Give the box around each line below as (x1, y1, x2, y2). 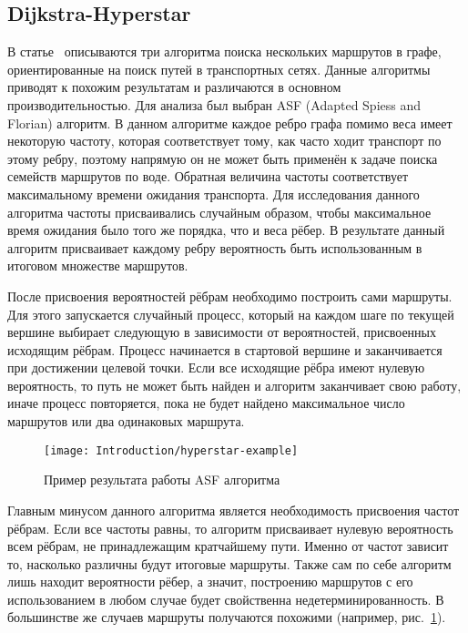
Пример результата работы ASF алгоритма (44, 470, 280, 489)
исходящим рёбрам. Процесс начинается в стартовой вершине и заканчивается (7, 340, 443, 359)
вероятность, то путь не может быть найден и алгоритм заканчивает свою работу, (7, 375, 462, 394)
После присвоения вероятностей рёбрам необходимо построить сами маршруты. (7, 286, 453, 305)
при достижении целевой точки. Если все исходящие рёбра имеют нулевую (7, 358, 425, 377)
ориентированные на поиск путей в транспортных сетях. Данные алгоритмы (7, 59, 431, 78)
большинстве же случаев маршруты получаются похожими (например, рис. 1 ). (7, 607, 446, 627)
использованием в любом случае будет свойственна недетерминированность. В (7, 589, 444, 608)
